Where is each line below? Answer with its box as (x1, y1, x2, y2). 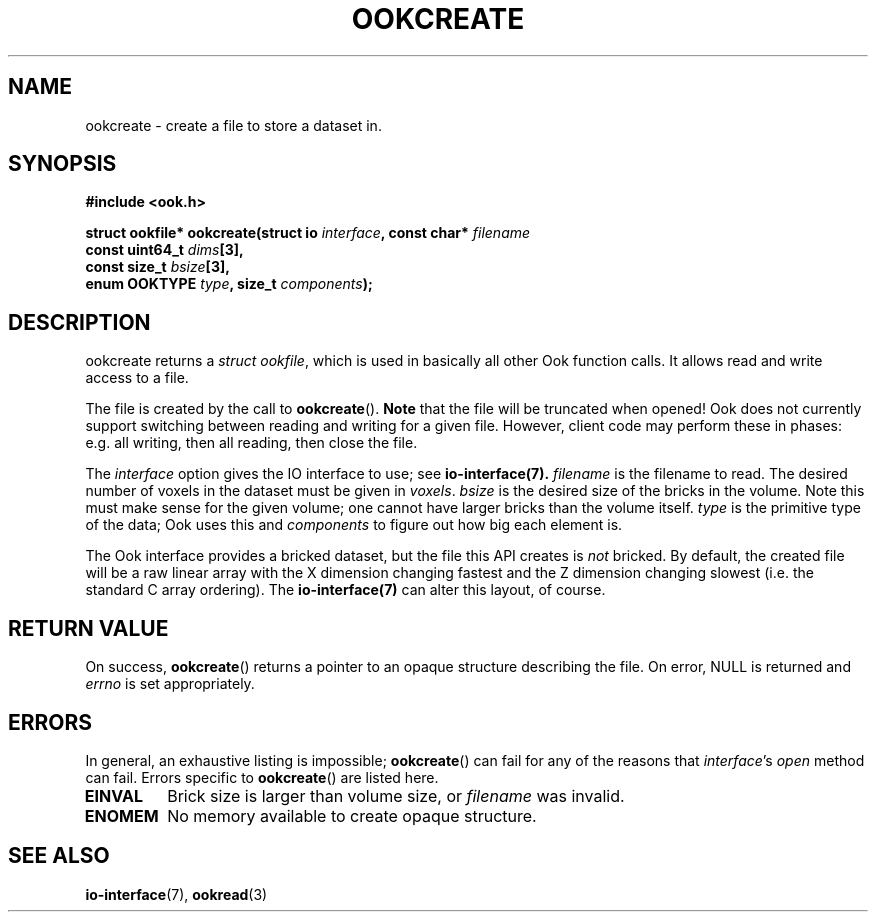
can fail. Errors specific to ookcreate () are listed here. (85, 768, 439, 786)
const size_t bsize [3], (85, 258, 230, 276)
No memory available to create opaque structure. (167, 805, 537, 826)
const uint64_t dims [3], (85, 241, 244, 259)
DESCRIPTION (8, 309, 151, 335)
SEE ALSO (8, 843, 110, 869)
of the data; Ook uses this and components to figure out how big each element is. (85, 516, 623, 534)
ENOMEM (84, 805, 159, 826)
